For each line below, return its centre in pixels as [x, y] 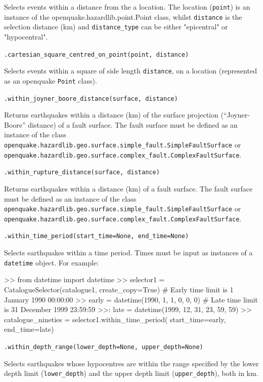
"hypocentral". [26, 36]
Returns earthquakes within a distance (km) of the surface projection [111, 115]
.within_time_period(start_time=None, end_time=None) [97, 236]
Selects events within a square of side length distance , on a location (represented [130, 71]
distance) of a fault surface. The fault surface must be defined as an [133, 124]
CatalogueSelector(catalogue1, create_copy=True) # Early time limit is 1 [119, 289]
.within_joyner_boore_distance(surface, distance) [91, 99]
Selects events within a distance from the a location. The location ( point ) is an [127, 7]
